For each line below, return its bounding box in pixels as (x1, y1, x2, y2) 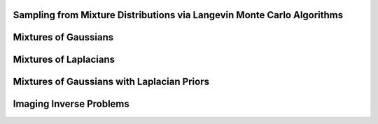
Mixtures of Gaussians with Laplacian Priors (13, 76, 210, 88)
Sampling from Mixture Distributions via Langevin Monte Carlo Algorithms (13, 9, 344, 21)
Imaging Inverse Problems (13, 98, 129, 110)
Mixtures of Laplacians (13, 54, 115, 65)
